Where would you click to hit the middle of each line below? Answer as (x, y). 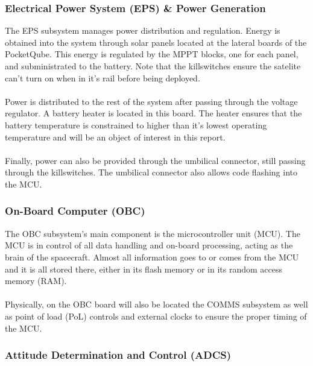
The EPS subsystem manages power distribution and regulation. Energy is (143, 30)
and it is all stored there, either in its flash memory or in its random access (144, 269)
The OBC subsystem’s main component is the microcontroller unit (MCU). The (153, 233)
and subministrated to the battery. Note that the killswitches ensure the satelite (153, 66)
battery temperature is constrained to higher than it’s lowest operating (136, 125)
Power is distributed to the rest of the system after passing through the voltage (151, 101)
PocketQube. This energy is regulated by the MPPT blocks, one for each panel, (152, 54)
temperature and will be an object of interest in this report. (115, 137)
